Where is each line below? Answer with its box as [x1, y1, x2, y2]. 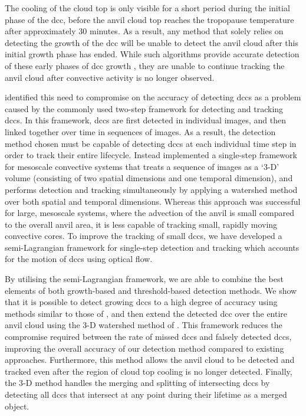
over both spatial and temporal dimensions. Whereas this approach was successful [5, 195, 301, 207]
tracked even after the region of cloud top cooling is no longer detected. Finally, [5, 365, 292, 377]
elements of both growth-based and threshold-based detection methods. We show [5, 284, 297, 296]
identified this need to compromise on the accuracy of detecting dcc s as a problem [5, 91, 301, 103]
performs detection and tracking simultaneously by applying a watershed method [5, 183, 298, 195]
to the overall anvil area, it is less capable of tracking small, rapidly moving [5, 218, 278, 230]
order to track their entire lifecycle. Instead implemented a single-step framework [5, 149, 297, 161]
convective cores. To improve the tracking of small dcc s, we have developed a [5, 230, 282, 242]
